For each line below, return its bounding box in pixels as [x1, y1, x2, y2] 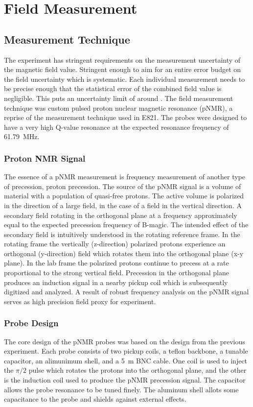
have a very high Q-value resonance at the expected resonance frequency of [4, 121, 229, 132]
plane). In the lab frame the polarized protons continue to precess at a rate [4, 258, 229, 268]
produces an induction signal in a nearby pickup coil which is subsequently [4, 277, 228, 287]
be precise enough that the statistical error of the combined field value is [4, 83, 222, 94]
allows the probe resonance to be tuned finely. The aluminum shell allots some [4, 384, 239, 394]
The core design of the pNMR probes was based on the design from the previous [4, 336, 245, 346]
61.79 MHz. [4, 131, 40, 142]
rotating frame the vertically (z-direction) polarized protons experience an [4, 239, 226, 249]
